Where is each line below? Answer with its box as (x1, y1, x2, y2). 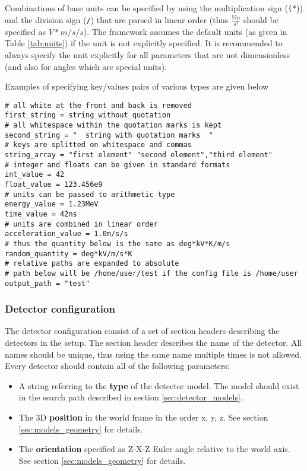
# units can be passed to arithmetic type (5, 190, 175, 199)
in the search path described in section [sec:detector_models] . (18, 391, 243, 403)
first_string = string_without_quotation (5, 111, 171, 120)
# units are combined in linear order (5, 219, 158, 228)
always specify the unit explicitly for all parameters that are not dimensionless (5, 48, 290, 61)
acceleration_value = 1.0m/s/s (5, 230, 128, 238)
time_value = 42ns (5, 209, 77, 218)
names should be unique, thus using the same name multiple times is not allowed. (5, 348, 302, 360)
